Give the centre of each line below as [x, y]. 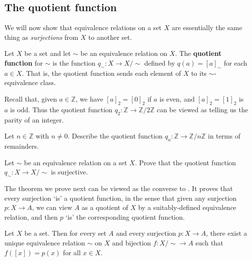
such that [209, 242]
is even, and [177, 98]
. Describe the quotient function [115, 136]
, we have [89, 98]
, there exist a [227, 233]
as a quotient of [105, 207]
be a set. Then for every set [65, 233]
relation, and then [31, 217]
